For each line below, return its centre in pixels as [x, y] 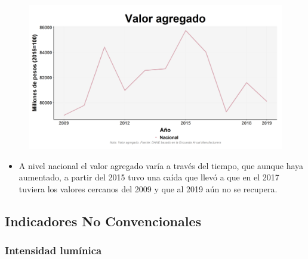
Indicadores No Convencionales [103, 221]
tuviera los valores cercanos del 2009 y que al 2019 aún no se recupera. [148, 189]
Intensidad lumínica [53, 250]
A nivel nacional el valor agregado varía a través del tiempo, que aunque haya [161, 165]
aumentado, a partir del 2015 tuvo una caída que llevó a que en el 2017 [149, 177]
